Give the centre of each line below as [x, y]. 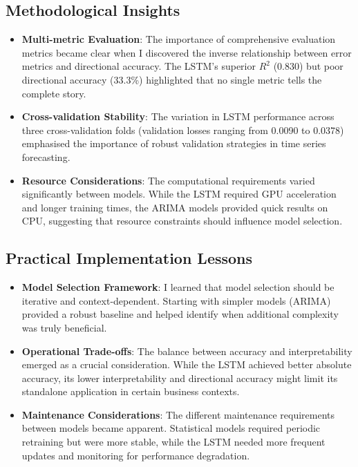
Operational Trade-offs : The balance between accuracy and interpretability [187, 351]
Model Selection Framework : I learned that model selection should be [178, 287]
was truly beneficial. [64, 327]
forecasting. [46, 156]
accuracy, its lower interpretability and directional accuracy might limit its [180, 378]
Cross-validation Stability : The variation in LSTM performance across [178, 116]
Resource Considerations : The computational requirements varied [168, 180]
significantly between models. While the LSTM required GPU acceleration [179, 194]
